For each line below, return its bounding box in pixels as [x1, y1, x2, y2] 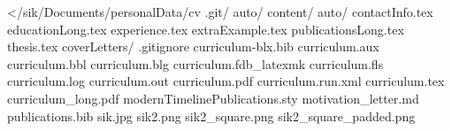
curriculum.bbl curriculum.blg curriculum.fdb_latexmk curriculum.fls [7, 54, 384, 73]
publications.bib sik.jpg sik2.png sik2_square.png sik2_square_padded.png [7, 106, 416, 125]
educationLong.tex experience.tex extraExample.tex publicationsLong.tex [7, 19, 404, 38]
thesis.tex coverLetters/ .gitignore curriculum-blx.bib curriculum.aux [7, 37, 379, 56]
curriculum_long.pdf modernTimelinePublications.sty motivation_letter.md [7, 89, 419, 107]
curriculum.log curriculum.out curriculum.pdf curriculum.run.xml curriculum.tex [7, 72, 445, 90]
